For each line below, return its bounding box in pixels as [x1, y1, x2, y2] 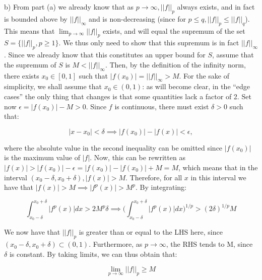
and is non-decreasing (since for [89, 13, 186, 24]
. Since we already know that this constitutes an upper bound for [4, 49, 206, 60]
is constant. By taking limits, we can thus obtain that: [9, 248, 177, 259]
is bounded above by [4, 13, 68, 24]
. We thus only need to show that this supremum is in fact [58, 37, 239, 48]
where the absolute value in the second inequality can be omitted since [4, 142, 223, 153]
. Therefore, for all [125, 172, 182, 182]
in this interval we [190, 172, 246, 182]
